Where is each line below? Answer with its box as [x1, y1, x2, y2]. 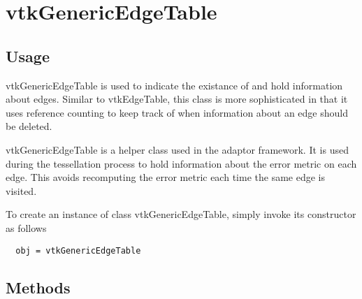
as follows [6, 220, 47, 235]
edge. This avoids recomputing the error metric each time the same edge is [6, 170, 325, 184]
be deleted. [6, 119, 52, 133]
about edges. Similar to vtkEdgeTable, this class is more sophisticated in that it [6, 92, 348, 106]
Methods [6, 276, 71, 298]
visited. [6, 183, 37, 198]
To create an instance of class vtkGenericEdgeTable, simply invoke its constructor [6, 207, 356, 221]
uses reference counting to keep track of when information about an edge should [6, 105, 348, 119]
